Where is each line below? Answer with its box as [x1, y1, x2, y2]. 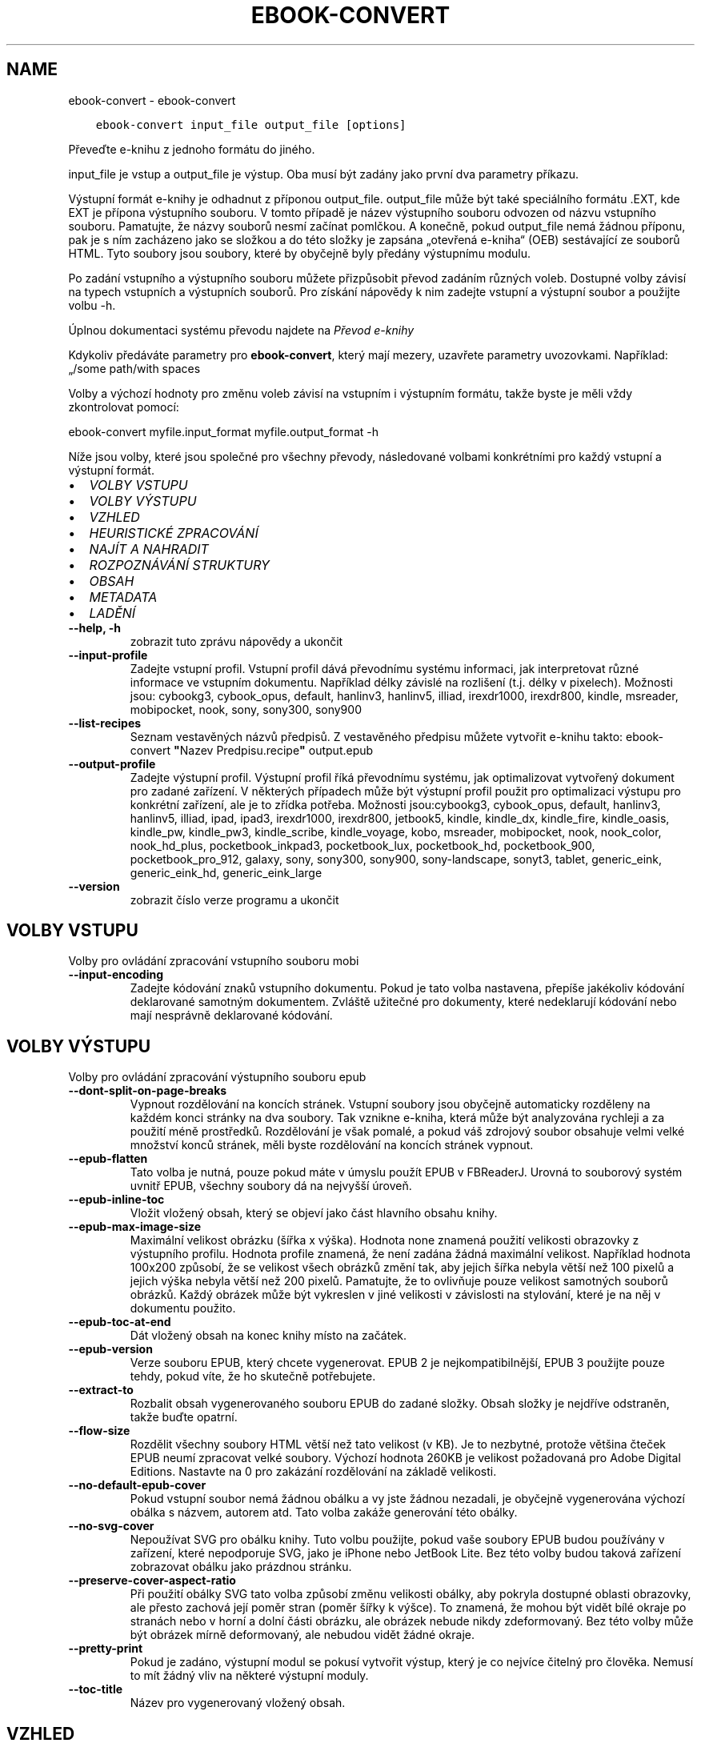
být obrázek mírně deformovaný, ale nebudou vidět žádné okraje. [130, 1628, 475, 1642]
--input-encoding [68, 968, 164, 982]
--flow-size [68, 1424, 130, 1438]
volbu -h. [68, 298, 116, 312]
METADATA [89, 588, 158, 605]
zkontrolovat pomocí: [68, 399, 179, 414]
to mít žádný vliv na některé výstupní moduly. [130, 1669, 369, 1683]
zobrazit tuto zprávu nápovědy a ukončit [130, 634, 343, 648]
